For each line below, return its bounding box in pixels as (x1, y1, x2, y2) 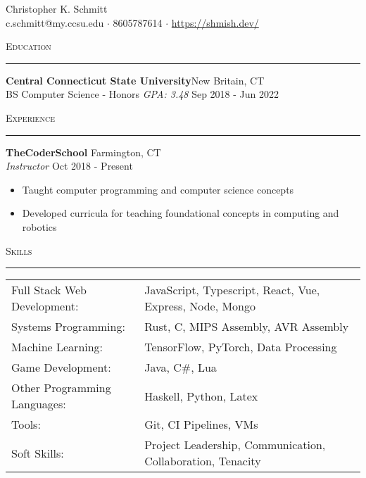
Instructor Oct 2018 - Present (6, 158, 133, 173)
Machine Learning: (11, 339, 103, 356)
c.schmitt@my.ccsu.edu (6, 15, 104, 30)
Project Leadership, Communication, (144, 436, 326, 453)
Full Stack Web (11, 282, 87, 298)
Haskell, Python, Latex (144, 387, 258, 404)
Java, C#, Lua (144, 359, 217, 376)
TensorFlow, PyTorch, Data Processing (144, 339, 337, 356)
